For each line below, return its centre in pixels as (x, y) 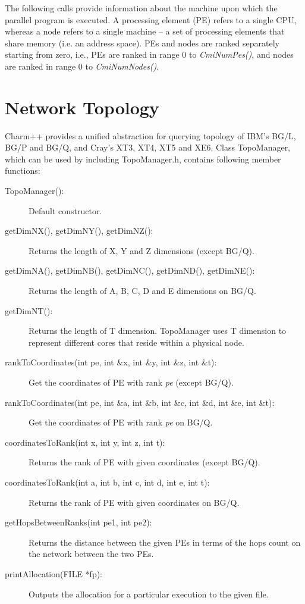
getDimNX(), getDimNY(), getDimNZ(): (79, 231)
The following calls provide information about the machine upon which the (141, 8)
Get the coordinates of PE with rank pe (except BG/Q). (131, 382)
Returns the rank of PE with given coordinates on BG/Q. (134, 502)
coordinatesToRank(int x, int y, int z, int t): (85, 442)
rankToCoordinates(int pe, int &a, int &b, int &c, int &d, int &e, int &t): (140, 402)
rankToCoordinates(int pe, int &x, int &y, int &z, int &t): (111, 362)
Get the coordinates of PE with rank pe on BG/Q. (121, 422)
